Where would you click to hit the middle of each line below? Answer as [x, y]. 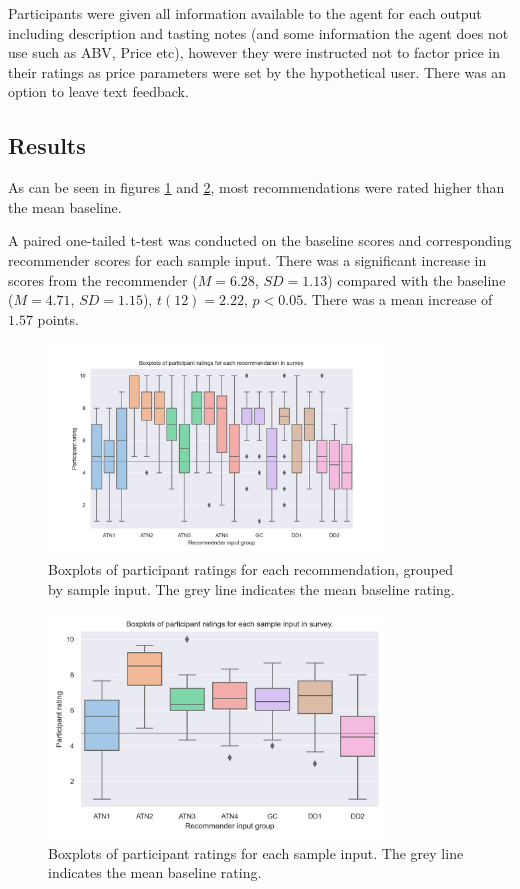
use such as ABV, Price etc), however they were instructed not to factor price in [254, 52]
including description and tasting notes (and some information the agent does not [258, 32]
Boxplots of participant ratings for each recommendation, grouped [251, 568]
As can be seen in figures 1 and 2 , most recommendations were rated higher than [256, 187]
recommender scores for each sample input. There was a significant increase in [247, 259]
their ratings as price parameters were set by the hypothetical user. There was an [257, 71]
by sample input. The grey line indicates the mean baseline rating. [251, 588]
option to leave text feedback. [98, 91]
